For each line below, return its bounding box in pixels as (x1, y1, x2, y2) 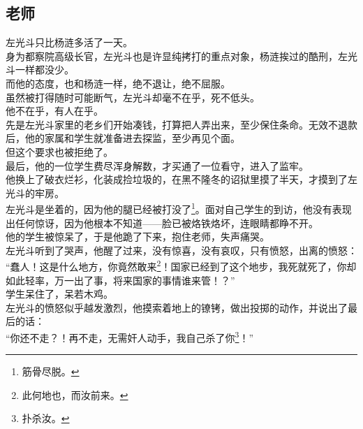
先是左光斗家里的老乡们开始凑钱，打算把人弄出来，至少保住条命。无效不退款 (6, 117, 357, 131)
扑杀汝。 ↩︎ (22, 411, 70, 426)
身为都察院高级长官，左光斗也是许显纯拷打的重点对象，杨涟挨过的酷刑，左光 (6, 48, 357, 63)
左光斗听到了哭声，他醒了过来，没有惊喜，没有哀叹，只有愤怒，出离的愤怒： (6, 242, 357, 257)
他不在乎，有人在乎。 (6, 103, 103, 118)
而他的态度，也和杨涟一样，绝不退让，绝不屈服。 (6, 75, 230, 90)
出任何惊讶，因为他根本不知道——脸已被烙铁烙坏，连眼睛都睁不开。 (6, 215, 318, 230)
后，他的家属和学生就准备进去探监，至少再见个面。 (6, 131, 240, 145)
